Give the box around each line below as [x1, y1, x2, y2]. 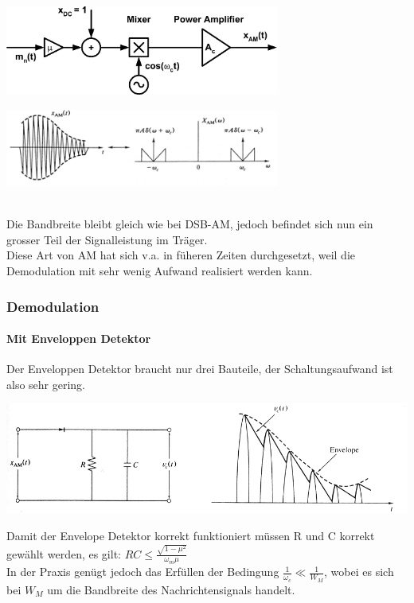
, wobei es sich [324, 563, 394, 580]
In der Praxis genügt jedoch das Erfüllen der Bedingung [6, 563, 279, 580]
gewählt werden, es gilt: [6, 545, 121, 562]
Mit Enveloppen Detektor [6, 330, 151, 347]
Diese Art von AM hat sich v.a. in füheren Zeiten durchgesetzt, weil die [6, 247, 356, 263]
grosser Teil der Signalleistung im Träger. [6, 231, 208, 247]
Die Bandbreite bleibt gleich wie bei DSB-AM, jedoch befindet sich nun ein [6, 216, 373, 232]
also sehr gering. [6, 375, 86, 392]
